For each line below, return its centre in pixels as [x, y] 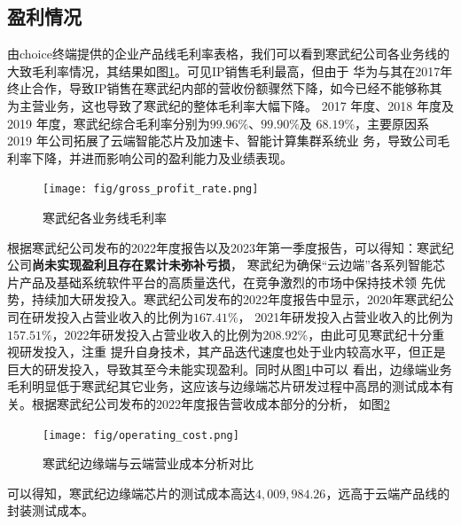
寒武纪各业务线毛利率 [105, 218]
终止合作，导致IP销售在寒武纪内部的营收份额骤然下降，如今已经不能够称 [219, 88]
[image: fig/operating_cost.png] [141, 435]
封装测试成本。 [51, 510]
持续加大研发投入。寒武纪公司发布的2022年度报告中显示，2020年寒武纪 [236, 299]
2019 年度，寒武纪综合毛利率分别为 [109, 123]
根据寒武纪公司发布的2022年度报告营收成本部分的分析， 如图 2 [211, 403]
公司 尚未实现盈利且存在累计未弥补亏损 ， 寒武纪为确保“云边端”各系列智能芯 [226, 265]
